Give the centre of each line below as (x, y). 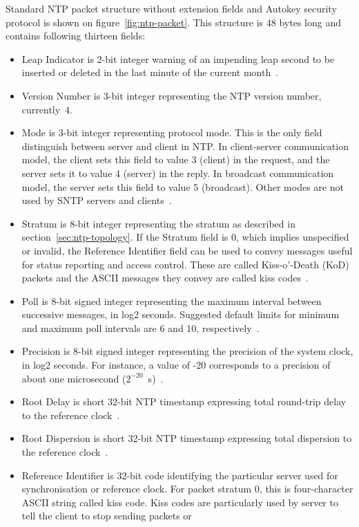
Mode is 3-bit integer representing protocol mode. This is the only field (172, 132)
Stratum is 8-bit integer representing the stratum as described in (158, 223)
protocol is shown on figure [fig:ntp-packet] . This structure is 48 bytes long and (173, 22)
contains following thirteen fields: (76, 36)
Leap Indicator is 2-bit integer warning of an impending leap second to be (178, 58)
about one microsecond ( (74, 378)
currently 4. (47, 109)
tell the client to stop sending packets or (107, 516)
